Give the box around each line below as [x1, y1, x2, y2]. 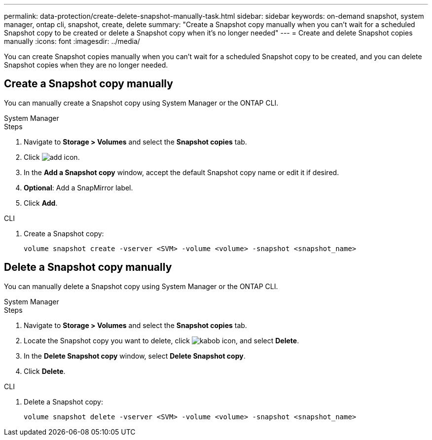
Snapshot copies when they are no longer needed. [4, 61, 168, 69]
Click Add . [24, 198, 58, 207]
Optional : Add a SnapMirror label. [24, 183, 133, 192]
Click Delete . [24, 367, 66, 375]
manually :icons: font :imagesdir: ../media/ [4, 37, 140, 45]
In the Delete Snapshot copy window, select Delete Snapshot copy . [24, 351, 246, 360]
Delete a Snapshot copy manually [4, 261, 172, 274]
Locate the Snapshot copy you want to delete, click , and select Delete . [24, 336, 299, 345]
